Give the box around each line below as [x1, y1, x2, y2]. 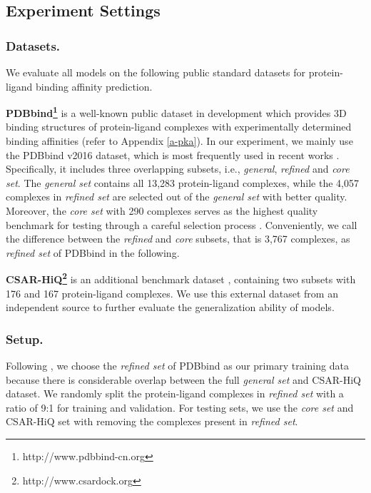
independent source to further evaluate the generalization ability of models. [6, 300, 335, 315]
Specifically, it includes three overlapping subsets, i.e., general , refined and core [6, 161, 350, 176]
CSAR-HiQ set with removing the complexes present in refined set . [6, 414, 298, 429]
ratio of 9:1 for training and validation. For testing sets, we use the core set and [6, 400, 354, 415]
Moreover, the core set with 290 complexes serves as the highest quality [6, 203, 318, 218]
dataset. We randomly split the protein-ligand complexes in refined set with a [6, 386, 344, 401]
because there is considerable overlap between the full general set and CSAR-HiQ [6, 372, 361, 387]
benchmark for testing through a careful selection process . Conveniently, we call [6, 217, 357, 232]
